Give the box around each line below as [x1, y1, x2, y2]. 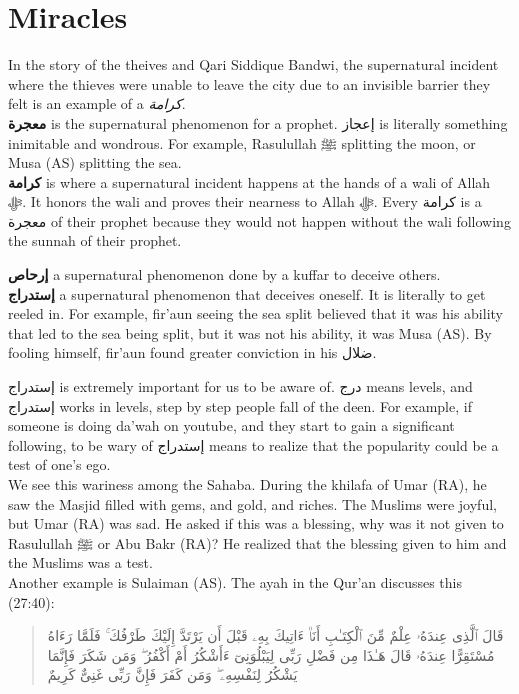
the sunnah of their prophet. [8, 230, 182, 251]
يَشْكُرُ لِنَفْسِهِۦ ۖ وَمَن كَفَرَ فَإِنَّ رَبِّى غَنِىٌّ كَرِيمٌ [47, 664, 298, 685]
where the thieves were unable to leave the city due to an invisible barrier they [8, 73, 491, 94]
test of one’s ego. [8, 454, 111, 475]
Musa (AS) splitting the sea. [8, 152, 182, 173]
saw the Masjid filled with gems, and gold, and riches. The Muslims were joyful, [8, 493, 497, 514]
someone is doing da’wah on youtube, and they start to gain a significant [8, 415, 455, 436]
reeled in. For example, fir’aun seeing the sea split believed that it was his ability [8, 303, 503, 324]
